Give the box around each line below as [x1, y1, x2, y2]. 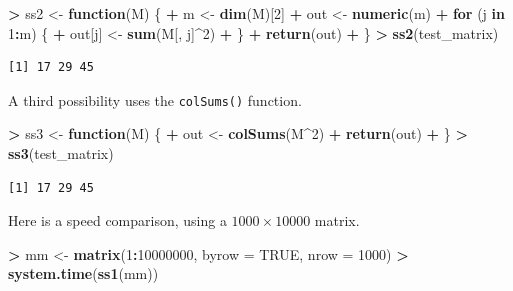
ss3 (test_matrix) [8, 143, 114, 164]
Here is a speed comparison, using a [8, 210, 227, 231]
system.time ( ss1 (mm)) [8, 263, 159, 284]
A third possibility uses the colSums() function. [8, 89, 302, 110]
